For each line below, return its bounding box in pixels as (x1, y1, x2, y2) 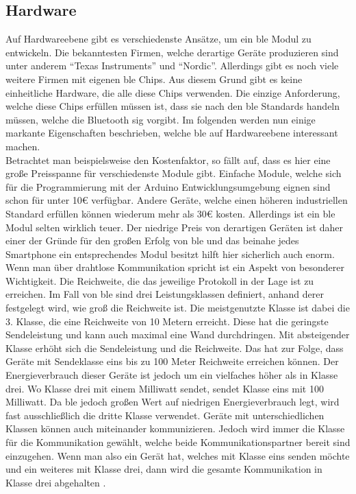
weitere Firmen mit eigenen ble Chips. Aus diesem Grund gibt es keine (5, 71, 303, 86)
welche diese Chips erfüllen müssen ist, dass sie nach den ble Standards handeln (5, 99, 340, 113)
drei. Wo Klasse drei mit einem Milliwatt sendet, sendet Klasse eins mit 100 (5, 381, 324, 395)
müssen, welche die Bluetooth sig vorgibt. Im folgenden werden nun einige (5, 112, 316, 126)
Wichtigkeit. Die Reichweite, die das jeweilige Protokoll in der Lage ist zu (5, 273, 314, 287)
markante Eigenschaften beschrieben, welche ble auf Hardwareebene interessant (5, 126, 338, 140)
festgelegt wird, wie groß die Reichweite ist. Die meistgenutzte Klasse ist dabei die (5, 301, 350, 315)
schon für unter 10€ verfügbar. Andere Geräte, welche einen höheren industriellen (5, 193, 348, 207)
